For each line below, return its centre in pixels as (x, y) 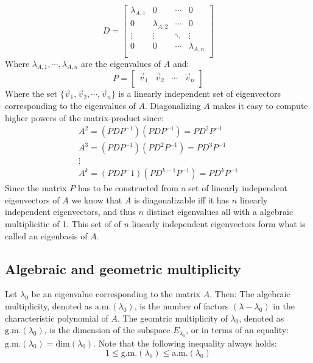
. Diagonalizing (173, 105)
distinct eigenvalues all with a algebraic (220, 212)
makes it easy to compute (260, 105)
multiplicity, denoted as (49, 306)
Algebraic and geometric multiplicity (123, 268)
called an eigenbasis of (46, 235)
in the (284, 306)
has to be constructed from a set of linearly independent (183, 188)
